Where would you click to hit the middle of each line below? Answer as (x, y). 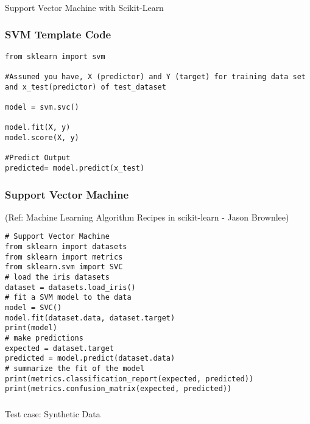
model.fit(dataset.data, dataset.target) (90, 318)
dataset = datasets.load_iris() (70, 287)
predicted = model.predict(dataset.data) (90, 359)
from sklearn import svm (55, 56)
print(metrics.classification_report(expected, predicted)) (129, 379)
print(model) (31, 328)
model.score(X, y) (42, 137)
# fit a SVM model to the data (68, 298)
